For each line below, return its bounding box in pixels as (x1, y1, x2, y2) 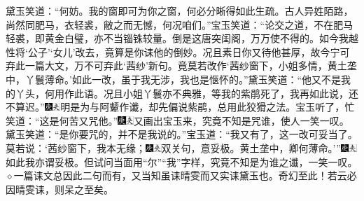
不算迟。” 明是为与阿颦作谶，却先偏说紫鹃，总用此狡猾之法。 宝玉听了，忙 (6, 99, 355, 114)
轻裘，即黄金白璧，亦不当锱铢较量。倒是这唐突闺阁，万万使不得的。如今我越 (6, 31, 358, 46)
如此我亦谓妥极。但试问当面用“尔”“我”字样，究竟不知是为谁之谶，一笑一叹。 (6, 154, 358, 169)
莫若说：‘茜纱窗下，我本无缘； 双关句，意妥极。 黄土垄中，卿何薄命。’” (6, 140, 341, 155)
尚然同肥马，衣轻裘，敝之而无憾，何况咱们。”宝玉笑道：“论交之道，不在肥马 (6, 17, 353, 32)
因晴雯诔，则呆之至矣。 (6, 181, 113, 196)
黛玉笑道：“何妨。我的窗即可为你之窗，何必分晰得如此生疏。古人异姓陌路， (6, 4, 353, 18)
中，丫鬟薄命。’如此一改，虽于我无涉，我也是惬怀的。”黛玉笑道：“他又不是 (6, 71, 342, 86)
